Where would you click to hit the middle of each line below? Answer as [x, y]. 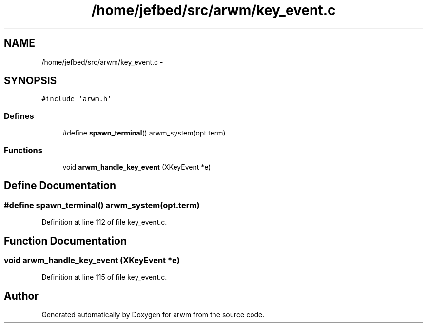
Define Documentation [60, 186]
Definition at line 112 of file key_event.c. [104, 222]
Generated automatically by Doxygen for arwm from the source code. [153, 315]
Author [21, 296]
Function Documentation [65, 241]
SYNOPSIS [30, 81]
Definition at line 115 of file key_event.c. [104, 277]
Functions [23, 150]
